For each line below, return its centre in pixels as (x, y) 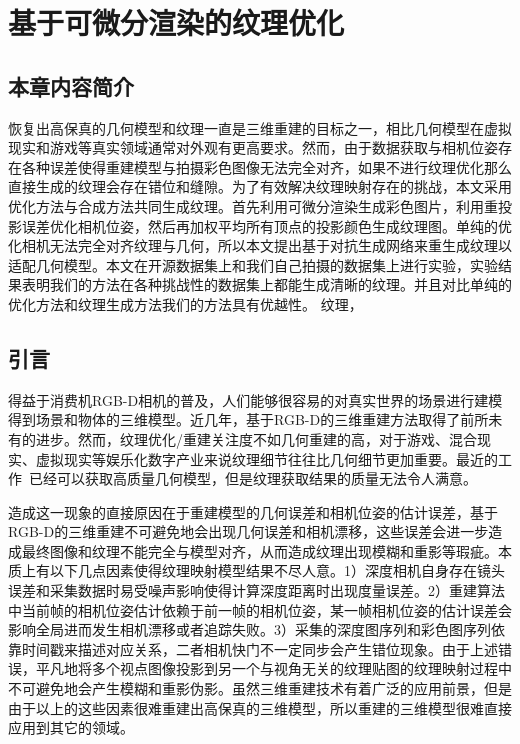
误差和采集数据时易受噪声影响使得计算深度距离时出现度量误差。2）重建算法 (256, 590)
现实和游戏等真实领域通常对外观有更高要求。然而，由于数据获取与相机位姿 (253, 147)
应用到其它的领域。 (71, 727)
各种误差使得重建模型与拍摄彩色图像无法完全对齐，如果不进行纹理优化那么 (266, 166)
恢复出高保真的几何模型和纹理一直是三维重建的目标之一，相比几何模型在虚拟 (260, 127)
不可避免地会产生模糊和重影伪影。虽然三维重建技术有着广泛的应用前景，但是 (260, 688)
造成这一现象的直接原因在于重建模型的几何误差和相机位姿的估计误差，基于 (253, 511)
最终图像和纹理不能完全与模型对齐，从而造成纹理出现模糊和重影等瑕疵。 (259, 550)
